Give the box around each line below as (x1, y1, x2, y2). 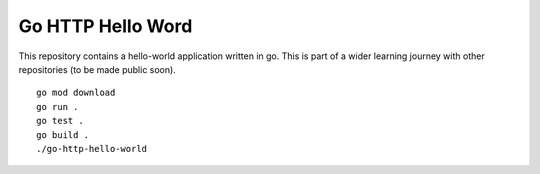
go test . (36, 115, 84, 127)
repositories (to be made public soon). (18, 63, 177, 75)
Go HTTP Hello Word (18, 15, 193, 37)
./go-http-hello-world (36, 143, 148, 154)
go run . (36, 101, 79, 112)
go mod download (36, 87, 116, 99)
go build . (36, 129, 90, 140)
